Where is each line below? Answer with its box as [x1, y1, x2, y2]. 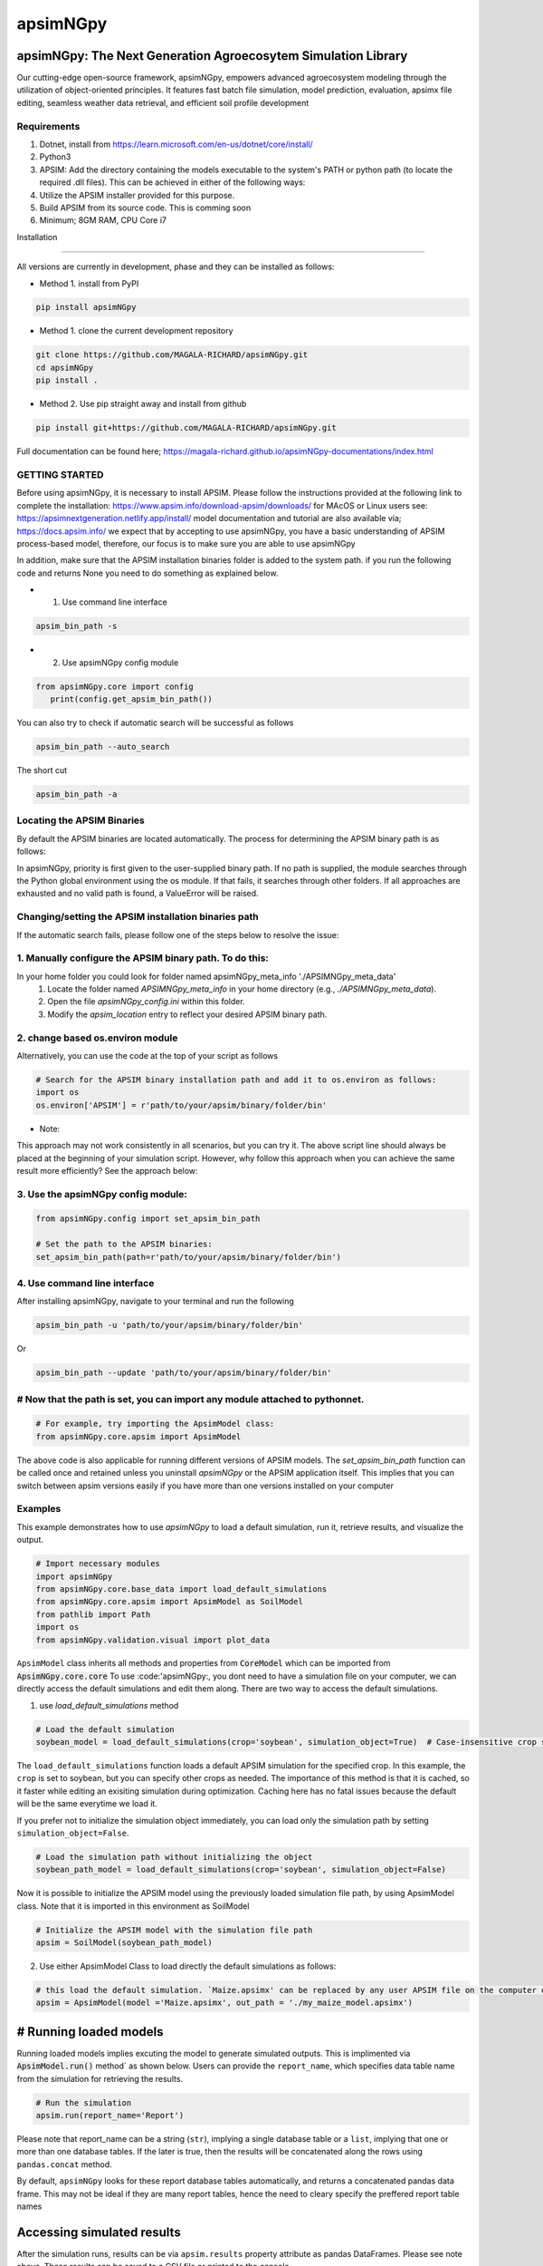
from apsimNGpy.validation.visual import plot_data [35, 1634, 271, 1645]
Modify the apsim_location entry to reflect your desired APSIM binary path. [47, 1009, 328, 1020]
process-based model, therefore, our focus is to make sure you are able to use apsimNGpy [16, 537, 357, 548]
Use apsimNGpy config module [62, 657, 179, 668]
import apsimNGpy [35, 1571, 113, 1582]
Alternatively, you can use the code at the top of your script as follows [16, 1051, 279, 1061]
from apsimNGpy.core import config [35, 681, 194, 692]
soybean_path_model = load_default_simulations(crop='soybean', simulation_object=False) [35, 1864, 447, 1875]
